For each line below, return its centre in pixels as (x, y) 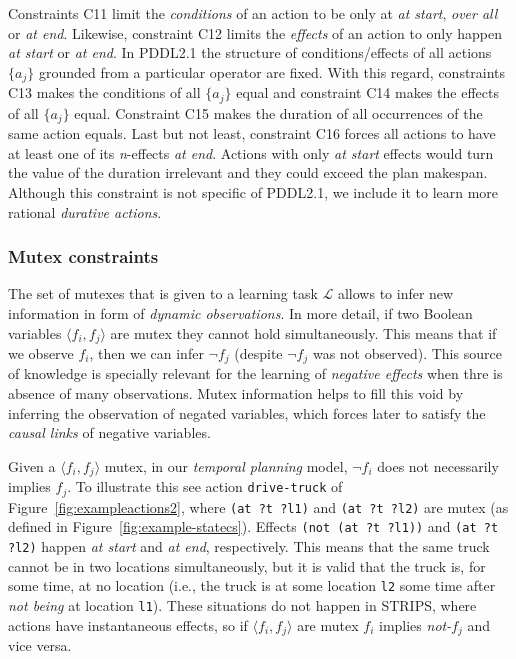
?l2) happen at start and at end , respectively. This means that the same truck (249, 546)
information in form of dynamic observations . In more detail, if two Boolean (240, 312)
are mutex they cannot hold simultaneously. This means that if (303, 332)
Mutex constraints (83, 256)
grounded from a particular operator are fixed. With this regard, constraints (272, 71)
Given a (32, 465)
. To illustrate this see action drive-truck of (205, 486)
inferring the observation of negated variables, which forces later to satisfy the (247, 412)
